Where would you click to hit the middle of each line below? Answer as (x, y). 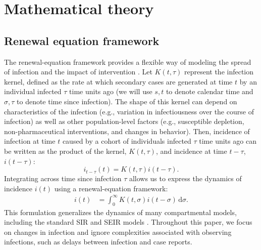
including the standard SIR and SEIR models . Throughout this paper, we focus (128, 222)
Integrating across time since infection (63, 178)
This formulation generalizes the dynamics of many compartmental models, (120, 212)
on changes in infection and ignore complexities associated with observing (118, 232)
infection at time (30, 141)
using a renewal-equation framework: (111, 188)
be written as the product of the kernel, (65, 151)
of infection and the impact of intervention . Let (78, 72)
